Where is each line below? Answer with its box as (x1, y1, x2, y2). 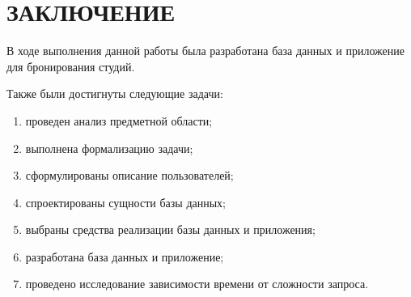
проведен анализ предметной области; (25, 112, 213, 129)
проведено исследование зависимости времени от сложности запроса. (25, 275, 369, 292)
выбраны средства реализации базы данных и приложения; (25, 221, 316, 238)
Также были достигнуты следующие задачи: (6, 85, 223, 102)
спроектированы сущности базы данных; (25, 193, 227, 210)
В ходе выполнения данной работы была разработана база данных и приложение (6, 42, 405, 59)
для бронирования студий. (6, 57, 135, 74)
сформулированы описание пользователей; (25, 167, 234, 184)
